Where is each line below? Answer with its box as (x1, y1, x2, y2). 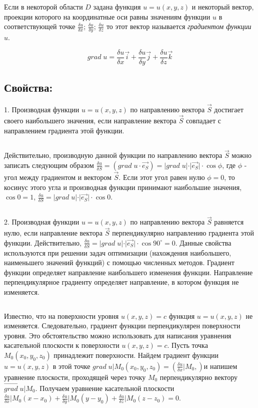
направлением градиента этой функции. (4, 125, 124, 135)
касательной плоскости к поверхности (4, 340, 119, 350)
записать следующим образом (4, 159, 94, 170)
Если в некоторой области (4, 2, 83, 12)
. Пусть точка (167, 340, 208, 350)
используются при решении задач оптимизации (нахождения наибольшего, (4, 247, 231, 258)
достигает (214, 104, 243, 115)
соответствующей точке (4, 21, 75, 32)
